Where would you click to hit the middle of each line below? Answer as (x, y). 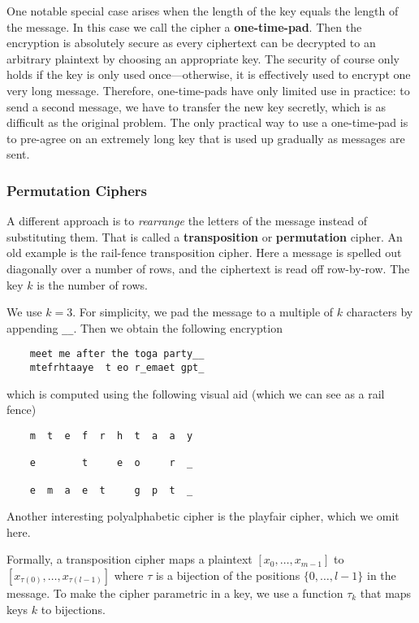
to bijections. (73, 609)
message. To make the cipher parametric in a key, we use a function (175, 593)
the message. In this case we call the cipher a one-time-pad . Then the (184, 26)
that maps (386, 593)
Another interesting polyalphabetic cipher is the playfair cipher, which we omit (203, 516)
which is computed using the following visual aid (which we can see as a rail (196, 393)
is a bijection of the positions (228, 575)
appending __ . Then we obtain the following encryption (145, 327)
